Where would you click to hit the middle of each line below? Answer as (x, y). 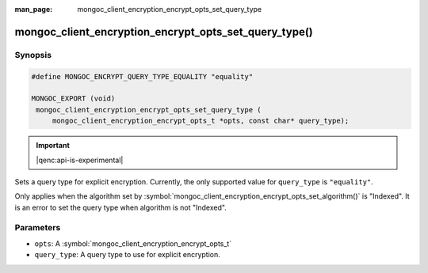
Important (53, 146)
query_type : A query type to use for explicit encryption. (128, 255)
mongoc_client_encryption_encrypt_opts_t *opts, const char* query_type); (201, 121)
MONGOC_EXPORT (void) (73, 99)
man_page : (34, 9)
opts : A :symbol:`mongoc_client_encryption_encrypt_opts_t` (133, 243)
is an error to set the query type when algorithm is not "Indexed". (121, 207)
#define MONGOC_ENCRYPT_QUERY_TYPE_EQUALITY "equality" (142, 76)
